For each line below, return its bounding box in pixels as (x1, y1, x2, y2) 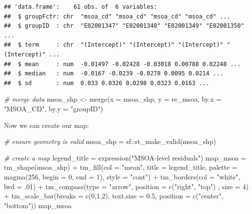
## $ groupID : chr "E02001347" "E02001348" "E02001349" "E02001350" (4, 22, 244, 30)
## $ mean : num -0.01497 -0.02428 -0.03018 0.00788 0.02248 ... (4, 60, 241, 68)
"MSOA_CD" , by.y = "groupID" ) (4, 103, 103, 113)
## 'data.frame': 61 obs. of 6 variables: (4, 3, 157, 10)
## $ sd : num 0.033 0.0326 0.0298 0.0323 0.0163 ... (4, 79, 210, 87)
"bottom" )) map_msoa (4, 200, 72, 210)
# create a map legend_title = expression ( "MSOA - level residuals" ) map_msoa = (4, 152, 247, 162)
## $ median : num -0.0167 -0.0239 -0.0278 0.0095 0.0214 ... (4, 70, 224, 77)
